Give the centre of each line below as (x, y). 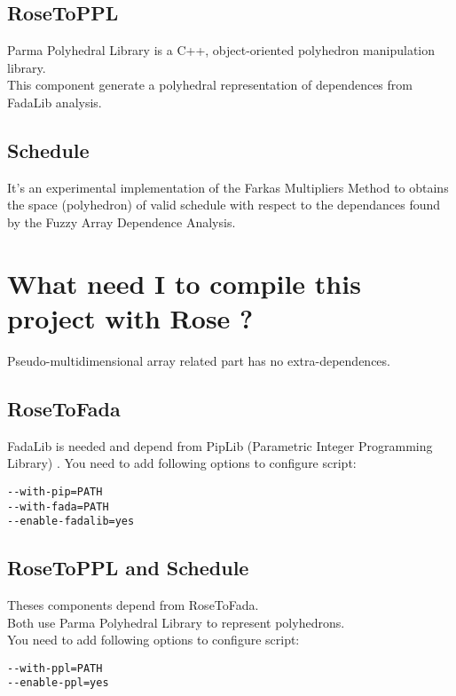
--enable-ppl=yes (58, 683)
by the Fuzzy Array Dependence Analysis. (122, 221)
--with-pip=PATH (55, 491)
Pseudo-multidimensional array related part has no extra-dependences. (199, 360)
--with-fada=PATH (58, 506)
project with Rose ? (130, 317)
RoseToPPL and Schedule (128, 568)
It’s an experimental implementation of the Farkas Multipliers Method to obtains (228, 187)
